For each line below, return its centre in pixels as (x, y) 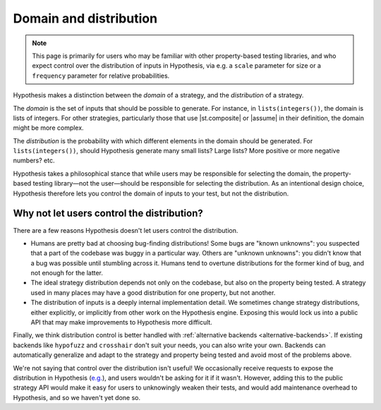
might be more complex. (48, 128)
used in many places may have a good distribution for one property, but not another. (153, 292)
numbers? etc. (34, 161)
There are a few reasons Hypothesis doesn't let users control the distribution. (126, 230)
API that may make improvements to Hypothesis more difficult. (122, 322)
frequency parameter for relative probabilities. (101, 76)
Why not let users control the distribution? (108, 213)
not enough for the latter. (67, 273)
